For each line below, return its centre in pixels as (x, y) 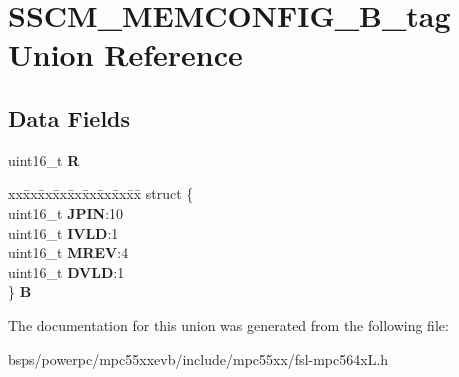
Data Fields (69, 117)
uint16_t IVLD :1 (63, 232)
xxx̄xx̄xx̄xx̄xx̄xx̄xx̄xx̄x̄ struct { (101, 193)
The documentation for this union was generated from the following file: (228, 324)
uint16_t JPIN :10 (66, 212)
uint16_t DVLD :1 (66, 271)
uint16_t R (44, 159)
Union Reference (125, 54)
